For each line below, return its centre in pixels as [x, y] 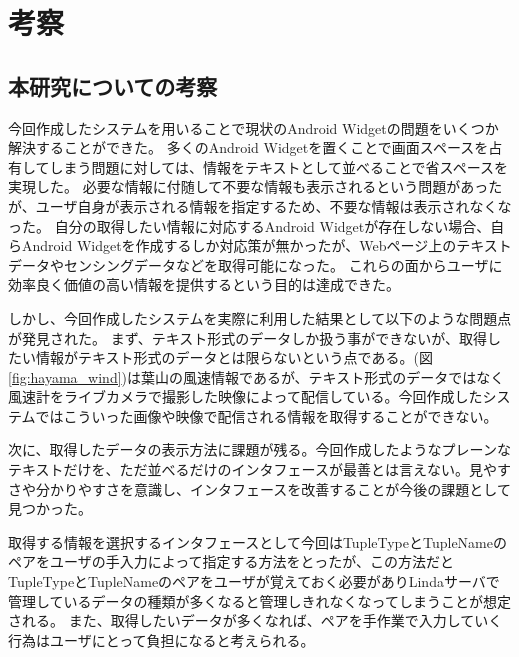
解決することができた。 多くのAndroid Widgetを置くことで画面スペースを [248, 147]
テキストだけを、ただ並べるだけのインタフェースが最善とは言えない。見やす [259, 469]
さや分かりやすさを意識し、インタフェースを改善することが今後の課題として [259, 488]
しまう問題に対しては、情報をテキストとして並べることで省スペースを [278, 166]
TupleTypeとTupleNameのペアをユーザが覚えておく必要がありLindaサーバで [254, 581]
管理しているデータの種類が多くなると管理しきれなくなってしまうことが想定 [259, 600]
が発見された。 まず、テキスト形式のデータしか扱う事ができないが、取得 [247, 337]
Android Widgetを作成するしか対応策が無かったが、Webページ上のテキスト [266, 245]
